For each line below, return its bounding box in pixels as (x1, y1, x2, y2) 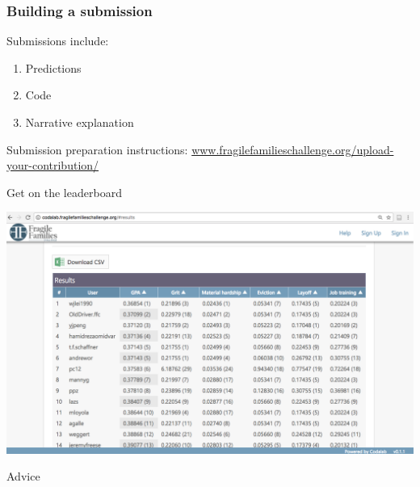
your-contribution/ (6, 157, 99, 174)
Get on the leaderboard (6, 183, 122, 200)
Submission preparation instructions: (6, 141, 188, 157)
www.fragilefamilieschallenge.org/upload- (191, 141, 394, 157)
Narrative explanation (25, 114, 134, 130)
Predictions (25, 59, 82, 76)
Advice (6, 468, 40, 485)
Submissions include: (6, 32, 109, 49)
